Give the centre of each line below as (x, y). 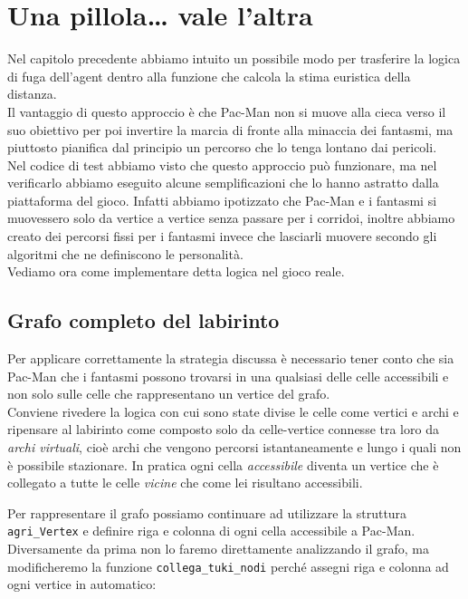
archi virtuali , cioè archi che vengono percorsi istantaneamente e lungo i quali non (234, 447)
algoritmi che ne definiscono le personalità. (125, 253)
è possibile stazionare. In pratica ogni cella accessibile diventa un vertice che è (223, 464)
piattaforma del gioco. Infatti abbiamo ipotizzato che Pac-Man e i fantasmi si (222, 200)
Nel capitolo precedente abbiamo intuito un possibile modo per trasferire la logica (234, 58)
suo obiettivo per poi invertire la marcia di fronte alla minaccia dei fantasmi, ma (230, 129)
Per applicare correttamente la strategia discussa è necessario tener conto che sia (231, 358)
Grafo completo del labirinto (143, 320)
